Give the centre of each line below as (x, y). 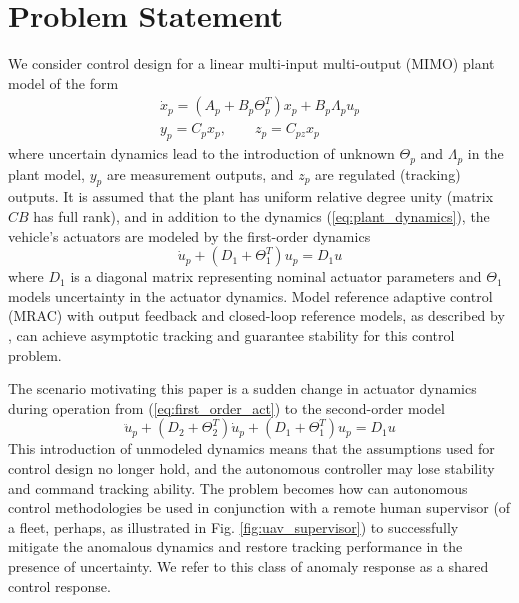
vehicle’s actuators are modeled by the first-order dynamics (189, 235)
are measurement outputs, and (200, 173)
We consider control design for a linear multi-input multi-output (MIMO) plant (251, 63)
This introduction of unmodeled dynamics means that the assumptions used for (251, 448)
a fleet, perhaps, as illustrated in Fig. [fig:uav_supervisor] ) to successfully (233, 526)
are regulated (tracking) (388, 173)
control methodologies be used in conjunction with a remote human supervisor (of (259, 507)
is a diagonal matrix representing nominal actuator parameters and (276, 276)
